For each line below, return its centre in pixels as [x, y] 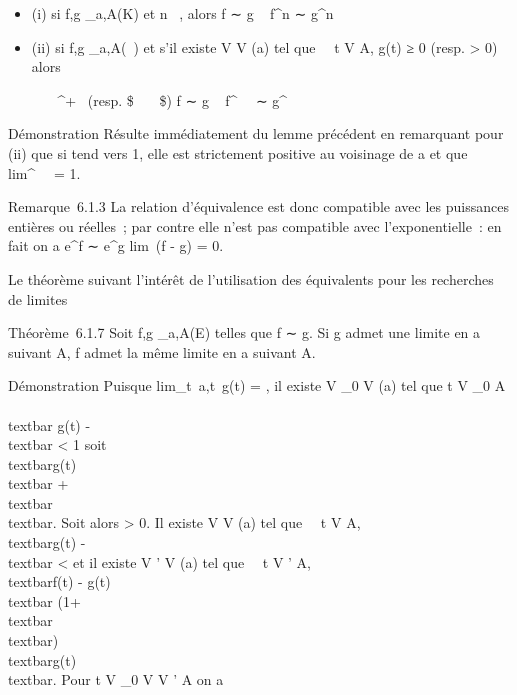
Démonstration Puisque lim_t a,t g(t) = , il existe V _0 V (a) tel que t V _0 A [257, 385]
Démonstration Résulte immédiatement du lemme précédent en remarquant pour [256, 133]
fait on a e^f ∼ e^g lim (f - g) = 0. [116, 245]
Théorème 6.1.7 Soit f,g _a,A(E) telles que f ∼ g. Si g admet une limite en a [244, 332]
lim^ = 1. [44, 172]
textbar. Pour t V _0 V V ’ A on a [116, 679]
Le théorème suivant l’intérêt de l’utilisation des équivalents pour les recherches [251, 278]
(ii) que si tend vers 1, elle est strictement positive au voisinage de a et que [238, 152]
